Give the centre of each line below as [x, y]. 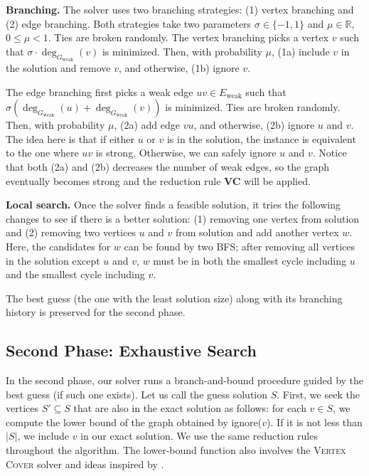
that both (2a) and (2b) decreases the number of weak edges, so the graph [168, 166]
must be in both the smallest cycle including [250, 260]
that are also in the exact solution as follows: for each [190, 408]
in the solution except [53, 260]
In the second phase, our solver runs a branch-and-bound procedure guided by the [185, 380]
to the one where [42, 153]
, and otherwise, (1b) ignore [179, 67]
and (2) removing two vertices [71, 232]
